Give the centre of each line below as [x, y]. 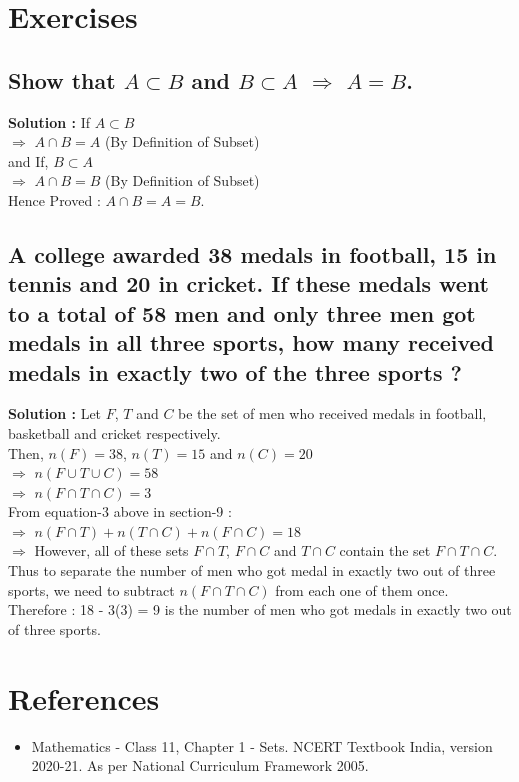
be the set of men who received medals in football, [332, 413]
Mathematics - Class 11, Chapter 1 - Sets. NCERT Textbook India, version [262, 745]
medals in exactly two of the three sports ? [235, 371]
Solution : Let [55, 413]
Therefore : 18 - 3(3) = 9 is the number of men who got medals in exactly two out [260, 609]
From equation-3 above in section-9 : [120, 511]
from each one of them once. [362, 589]
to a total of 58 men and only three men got [242, 312]
